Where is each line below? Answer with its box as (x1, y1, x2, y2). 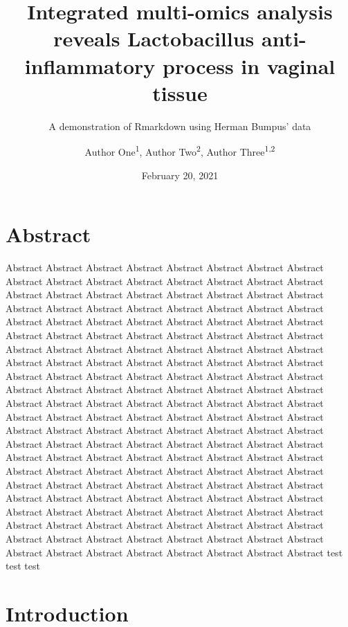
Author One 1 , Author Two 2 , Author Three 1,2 (84, 143, 275, 158)
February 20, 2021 (141, 167, 219, 182)
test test (6, 558, 40, 573)
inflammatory (24, 51, 156, 80)
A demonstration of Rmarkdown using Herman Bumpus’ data (48, 118, 311, 133)
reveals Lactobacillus (53, 24, 255, 53)
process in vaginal (162, 51, 336, 80)
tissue (152, 78, 208, 107)
